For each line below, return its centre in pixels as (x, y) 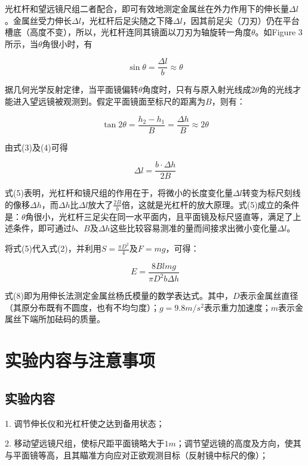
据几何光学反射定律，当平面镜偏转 (72, 89)
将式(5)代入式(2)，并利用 (53, 248)
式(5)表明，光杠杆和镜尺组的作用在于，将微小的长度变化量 (119, 193)
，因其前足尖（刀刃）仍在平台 (241, 20)
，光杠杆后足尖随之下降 (127, 20)
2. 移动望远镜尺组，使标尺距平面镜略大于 (85, 443)
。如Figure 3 (279, 32)
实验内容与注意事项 (80, 360)
